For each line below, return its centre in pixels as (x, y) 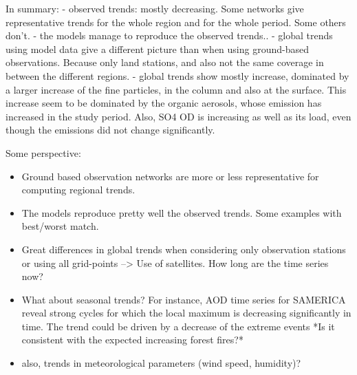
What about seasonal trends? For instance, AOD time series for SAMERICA (184, 299)
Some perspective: (43, 152)
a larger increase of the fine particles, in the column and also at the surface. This (176, 89)
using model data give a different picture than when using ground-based (157, 49)
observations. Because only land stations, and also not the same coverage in (165, 62)
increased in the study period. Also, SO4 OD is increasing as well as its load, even (178, 116)
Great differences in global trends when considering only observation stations (184, 249)
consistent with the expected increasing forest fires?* (132, 340)
